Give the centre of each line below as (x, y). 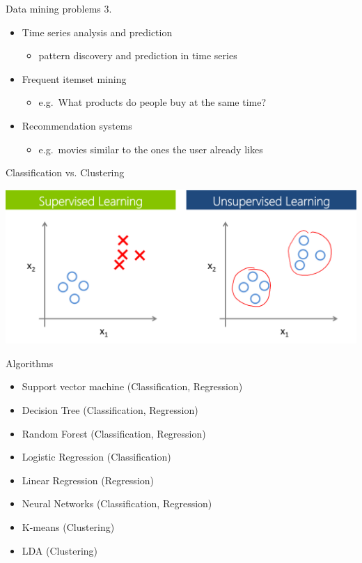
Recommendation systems (77, 125)
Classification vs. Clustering (65, 172)
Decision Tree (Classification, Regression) (110, 410)
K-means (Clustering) (68, 526)
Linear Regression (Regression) (88, 480)
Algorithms (30, 363)
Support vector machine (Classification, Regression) (132, 386)
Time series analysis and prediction (97, 32)
